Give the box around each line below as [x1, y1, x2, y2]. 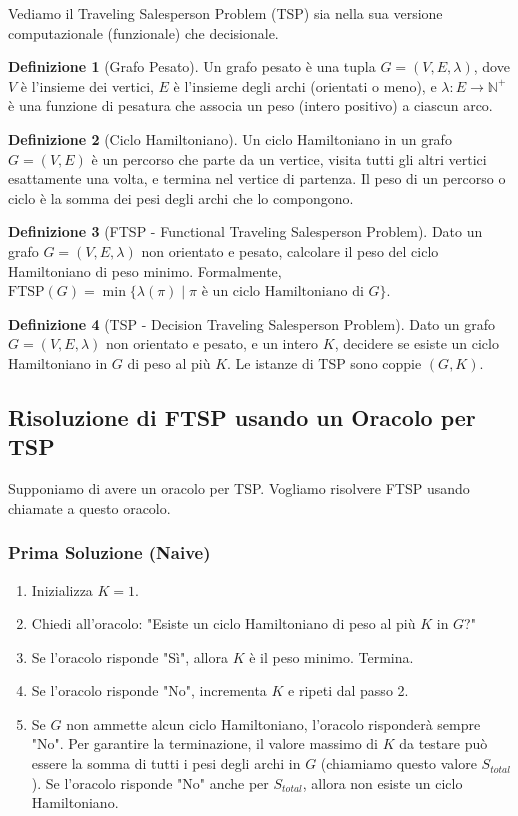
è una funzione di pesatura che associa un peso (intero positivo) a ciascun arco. [8, 95, 493, 116]
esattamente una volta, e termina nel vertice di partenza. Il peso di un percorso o [8, 168, 506, 189]
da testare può [399, 733, 488, 754]
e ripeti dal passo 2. [288, 680, 409, 701]
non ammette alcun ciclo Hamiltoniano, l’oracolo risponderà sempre [66, 713, 481, 734]
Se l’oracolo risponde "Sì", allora [31, 646, 228, 667]
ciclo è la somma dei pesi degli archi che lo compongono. [8, 187, 354, 208]
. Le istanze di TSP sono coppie [227, 352, 422, 373]
